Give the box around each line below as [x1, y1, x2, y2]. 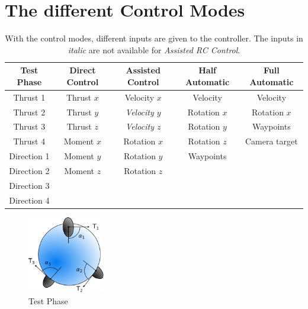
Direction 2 [9, 164, 50, 176]
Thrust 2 [13, 105, 46, 118]
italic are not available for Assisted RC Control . [68, 43, 240, 56]
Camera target [245, 135, 298, 147]
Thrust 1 [13, 91, 46, 103]
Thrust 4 [13, 135, 46, 147]
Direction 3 [9, 179, 50, 191]
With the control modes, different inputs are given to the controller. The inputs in [5, 32, 303, 44]
